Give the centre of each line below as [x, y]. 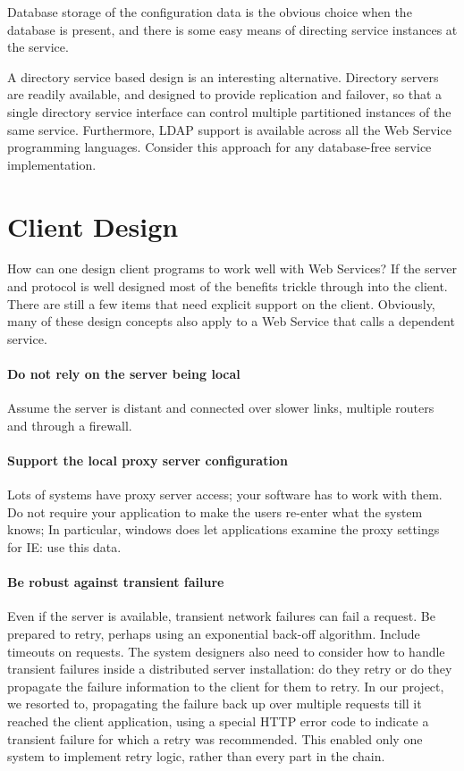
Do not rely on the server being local [124, 374]
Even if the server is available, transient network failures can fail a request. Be [221, 616]
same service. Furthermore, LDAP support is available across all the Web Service [229, 129]
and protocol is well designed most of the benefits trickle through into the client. [228, 286]
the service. [38, 47]
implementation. [52, 164]
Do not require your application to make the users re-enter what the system [215, 511]
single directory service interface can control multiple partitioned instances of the [229, 111]
